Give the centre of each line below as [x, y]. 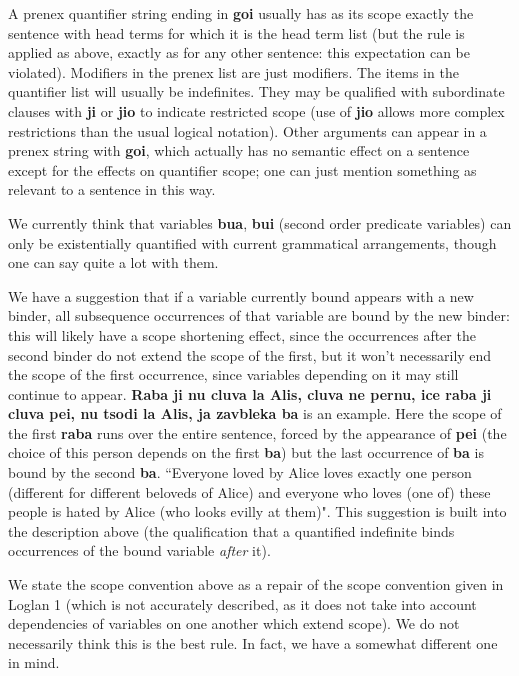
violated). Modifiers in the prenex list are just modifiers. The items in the [233, 71]
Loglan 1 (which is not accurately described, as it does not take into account [242, 603]
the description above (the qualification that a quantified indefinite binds [231, 530]
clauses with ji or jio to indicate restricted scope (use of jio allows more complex [256, 110]
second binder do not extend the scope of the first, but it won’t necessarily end [250, 354]
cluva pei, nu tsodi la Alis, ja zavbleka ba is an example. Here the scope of [255, 413]
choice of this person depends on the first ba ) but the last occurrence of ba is [246, 452]
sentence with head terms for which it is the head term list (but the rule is [236, 32]
